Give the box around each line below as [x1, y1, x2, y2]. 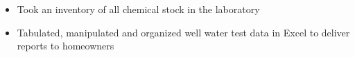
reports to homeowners [17, 38, 114, 53]
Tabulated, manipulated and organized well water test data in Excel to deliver [17, 25, 350, 39]
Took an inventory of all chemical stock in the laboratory [17, 2, 260, 16]
